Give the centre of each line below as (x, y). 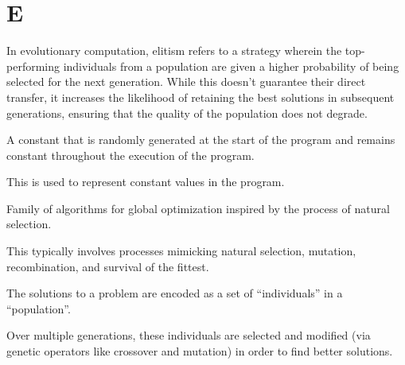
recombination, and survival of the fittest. (108, 266)
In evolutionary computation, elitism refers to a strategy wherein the (174, 50)
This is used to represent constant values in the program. (146, 182)
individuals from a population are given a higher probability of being (231, 66)
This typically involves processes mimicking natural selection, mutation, (181, 251)
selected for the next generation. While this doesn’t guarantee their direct (186, 82)
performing (33, 66)
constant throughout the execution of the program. (130, 155)
